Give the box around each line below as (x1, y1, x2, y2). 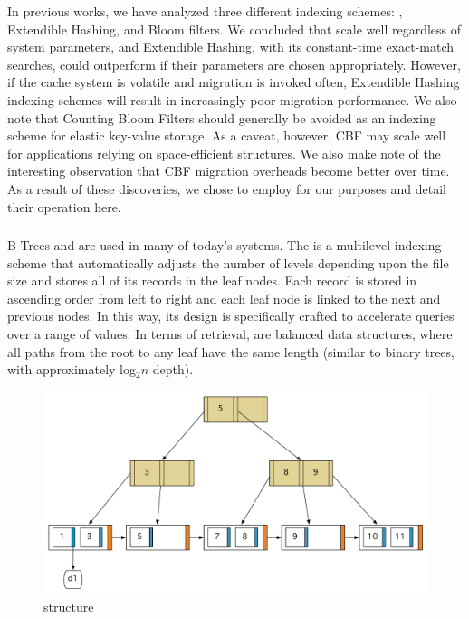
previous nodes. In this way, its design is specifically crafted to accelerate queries (7, 306, 455, 325)
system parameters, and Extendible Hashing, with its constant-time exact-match (7, 37, 455, 56)
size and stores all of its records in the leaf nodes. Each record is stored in (7, 271, 417, 290)
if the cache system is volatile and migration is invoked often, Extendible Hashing (7, 73, 460, 92)
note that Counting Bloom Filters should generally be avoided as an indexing (7, 108, 436, 127)
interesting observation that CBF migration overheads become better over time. (7, 161, 450, 180)
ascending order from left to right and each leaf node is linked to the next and (7, 288, 441, 307)
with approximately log (7, 360, 137, 379)
